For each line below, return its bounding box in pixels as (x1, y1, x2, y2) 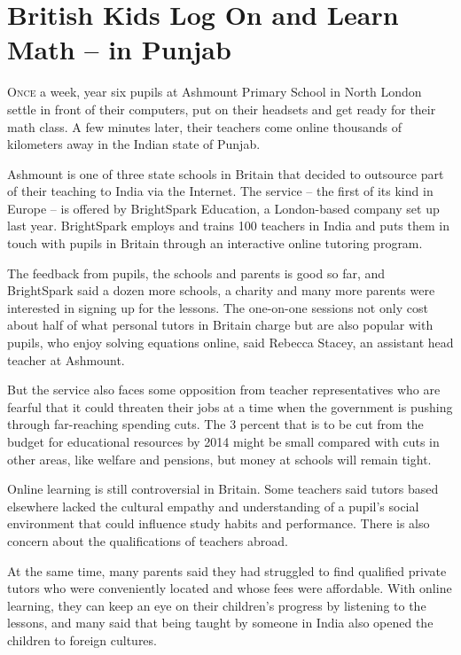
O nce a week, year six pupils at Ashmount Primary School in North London (7, 82, 422, 101)
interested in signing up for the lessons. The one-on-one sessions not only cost (7, 298, 428, 316)
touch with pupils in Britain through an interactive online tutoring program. (7, 234, 423, 253)
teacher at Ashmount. (7, 350, 125, 369)
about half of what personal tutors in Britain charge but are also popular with (7, 316, 434, 334)
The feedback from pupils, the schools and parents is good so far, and (7, 263, 386, 282)
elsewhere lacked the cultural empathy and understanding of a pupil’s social (7, 496, 419, 515)
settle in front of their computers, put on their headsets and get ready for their (7, 99, 436, 118)
